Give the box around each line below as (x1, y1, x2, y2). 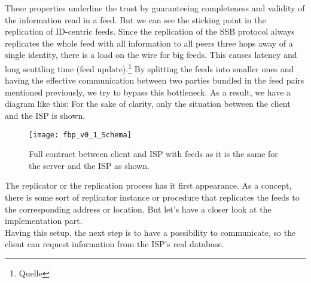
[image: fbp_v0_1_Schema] (29, 130, 132, 139)
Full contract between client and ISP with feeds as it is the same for (29, 147, 278, 160)
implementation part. (5, 214, 83, 227)
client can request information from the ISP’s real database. (5, 238, 224, 250)
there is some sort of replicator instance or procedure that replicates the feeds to (5, 191, 300, 204)
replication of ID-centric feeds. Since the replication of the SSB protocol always (5, 25, 295, 38)
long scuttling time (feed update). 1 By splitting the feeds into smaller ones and (5, 60, 294, 75)
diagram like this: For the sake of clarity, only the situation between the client (5, 97, 291, 110)
